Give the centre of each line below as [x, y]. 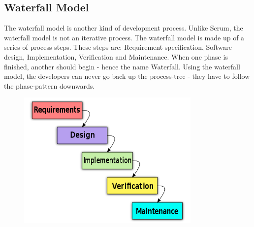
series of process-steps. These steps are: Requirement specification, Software [118, 47]
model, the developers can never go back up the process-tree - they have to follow [127, 76]
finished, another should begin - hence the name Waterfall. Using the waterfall [122, 66]
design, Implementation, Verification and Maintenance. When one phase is [116, 56]
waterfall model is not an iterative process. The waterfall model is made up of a [124, 37]
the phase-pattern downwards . [49, 85]
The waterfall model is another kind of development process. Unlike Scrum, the [124, 28]
